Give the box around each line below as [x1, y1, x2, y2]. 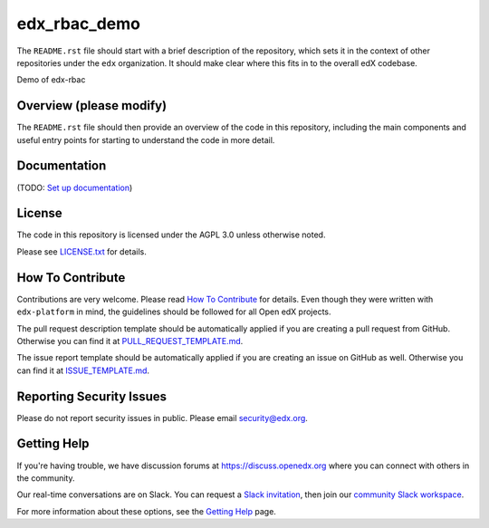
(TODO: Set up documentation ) [16, 182, 133, 193]
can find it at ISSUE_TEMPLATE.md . [16, 365, 149, 376]
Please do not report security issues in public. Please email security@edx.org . [16, 412, 308, 423]
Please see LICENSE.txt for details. [16, 245, 147, 257]
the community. [16, 472, 75, 484]
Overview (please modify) [16, 98, 168, 113]
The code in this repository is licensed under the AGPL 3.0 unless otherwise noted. [16, 229, 326, 240]
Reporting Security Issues [16, 389, 168, 404]
